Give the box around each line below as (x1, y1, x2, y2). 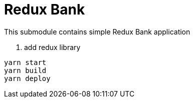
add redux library (24, 42, 81, 51)
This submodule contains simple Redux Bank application (4, 27, 190, 36)
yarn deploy (4, 74, 51, 82)
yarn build (4, 66, 47, 74)
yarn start (4, 58, 47, 66)
